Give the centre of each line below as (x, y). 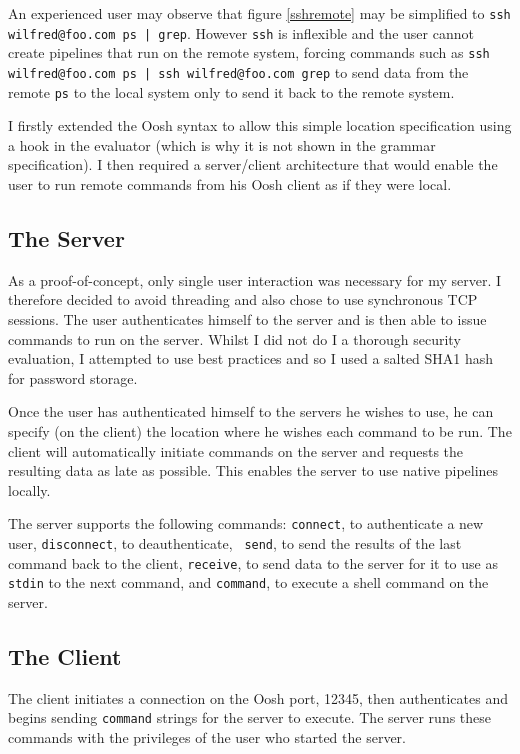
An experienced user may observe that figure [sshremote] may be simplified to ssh (259, 13)
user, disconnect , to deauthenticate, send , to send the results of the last (235, 543)
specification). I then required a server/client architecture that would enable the (253, 164)
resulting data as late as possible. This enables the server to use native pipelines (253, 470)
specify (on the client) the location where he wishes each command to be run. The (260, 431)
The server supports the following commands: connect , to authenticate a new (246, 523)
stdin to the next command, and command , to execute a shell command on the (248, 582)
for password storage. (73, 377)
